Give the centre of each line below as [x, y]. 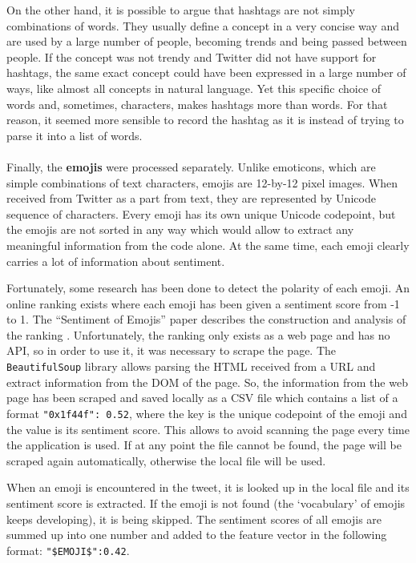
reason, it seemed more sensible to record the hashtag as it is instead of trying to [205, 120]
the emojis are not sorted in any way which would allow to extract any [180, 229]
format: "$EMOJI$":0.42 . [68, 550]
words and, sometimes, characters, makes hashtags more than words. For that [197, 104]
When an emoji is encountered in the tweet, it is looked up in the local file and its [208, 487]
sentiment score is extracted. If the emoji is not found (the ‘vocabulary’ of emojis [206, 503]
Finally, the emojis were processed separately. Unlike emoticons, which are [191, 166]
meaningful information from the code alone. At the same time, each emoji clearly [208, 245]
